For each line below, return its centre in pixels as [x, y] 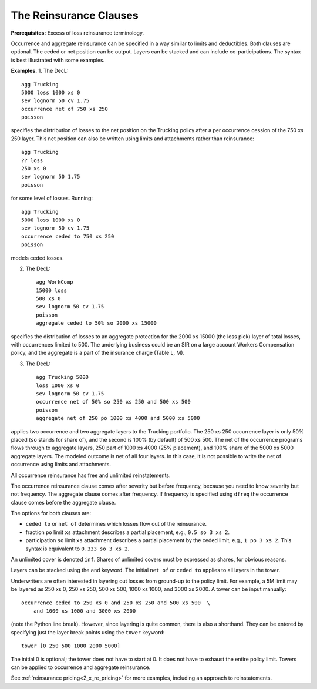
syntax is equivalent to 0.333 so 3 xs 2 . [77, 549]
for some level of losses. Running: [52, 198]
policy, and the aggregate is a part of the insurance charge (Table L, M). [98, 353]
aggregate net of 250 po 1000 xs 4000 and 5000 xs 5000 [118, 418]
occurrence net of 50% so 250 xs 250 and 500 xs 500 [113, 402]
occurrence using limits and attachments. [61, 465]
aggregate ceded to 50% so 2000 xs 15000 [96, 323]
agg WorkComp [55, 282]
